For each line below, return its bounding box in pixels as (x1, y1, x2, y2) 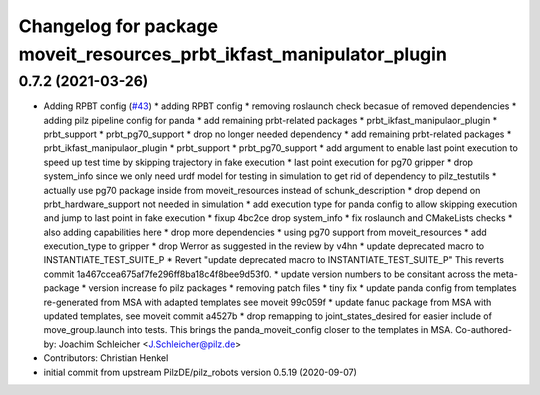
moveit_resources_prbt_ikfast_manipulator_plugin (18, 43, 447, 65)
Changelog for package (18, 15, 219, 37)
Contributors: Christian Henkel (43, 352, 169, 364)
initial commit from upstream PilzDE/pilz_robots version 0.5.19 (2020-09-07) (43, 366, 357, 378)
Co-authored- (455, 324, 513, 336)
